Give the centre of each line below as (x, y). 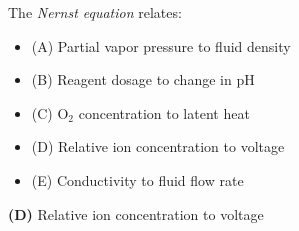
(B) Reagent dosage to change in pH (143, 79)
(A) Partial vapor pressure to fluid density (161, 45)
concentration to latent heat (164, 112)
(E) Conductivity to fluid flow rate (137, 179)
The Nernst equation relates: (95, 12)
